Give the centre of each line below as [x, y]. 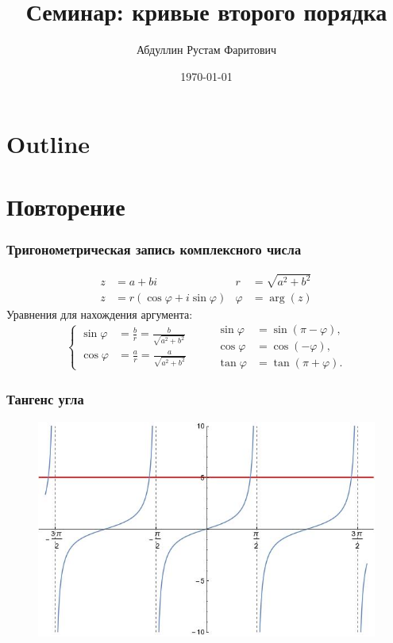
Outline [48, 144]
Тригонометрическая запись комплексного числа [154, 249]
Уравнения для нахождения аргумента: [100, 314]
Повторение [66, 206]
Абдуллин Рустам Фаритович [206, 50]
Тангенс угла [45, 399]
